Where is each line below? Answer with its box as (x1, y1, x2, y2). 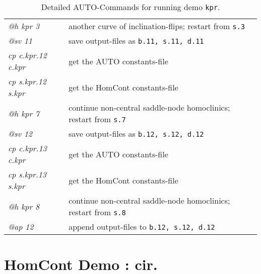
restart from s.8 (68, 206, 126, 218)
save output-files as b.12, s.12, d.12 (68, 128, 204, 139)
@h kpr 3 (8, 20, 40, 32)
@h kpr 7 (8, 107, 40, 119)
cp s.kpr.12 (8, 75, 47, 87)
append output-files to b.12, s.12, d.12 (68, 221, 215, 232)
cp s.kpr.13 (8, 168, 47, 180)
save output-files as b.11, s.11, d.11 (68, 35, 204, 46)
